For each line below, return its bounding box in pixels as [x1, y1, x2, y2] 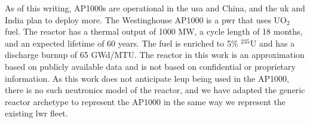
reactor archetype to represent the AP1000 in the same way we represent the [5, 95, 286, 107]
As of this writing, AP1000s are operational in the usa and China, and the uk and [5, 2, 305, 14]
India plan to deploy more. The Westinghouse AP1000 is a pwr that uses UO [5, 13, 287, 26]
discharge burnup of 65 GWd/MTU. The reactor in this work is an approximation [5, 48, 305, 61]
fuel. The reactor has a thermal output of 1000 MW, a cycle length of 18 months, [5, 25, 303, 38]
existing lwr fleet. [5, 107, 68, 119]
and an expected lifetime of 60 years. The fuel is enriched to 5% [5, 36, 238, 49]
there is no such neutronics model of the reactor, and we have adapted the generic [5, 84, 305, 96]
